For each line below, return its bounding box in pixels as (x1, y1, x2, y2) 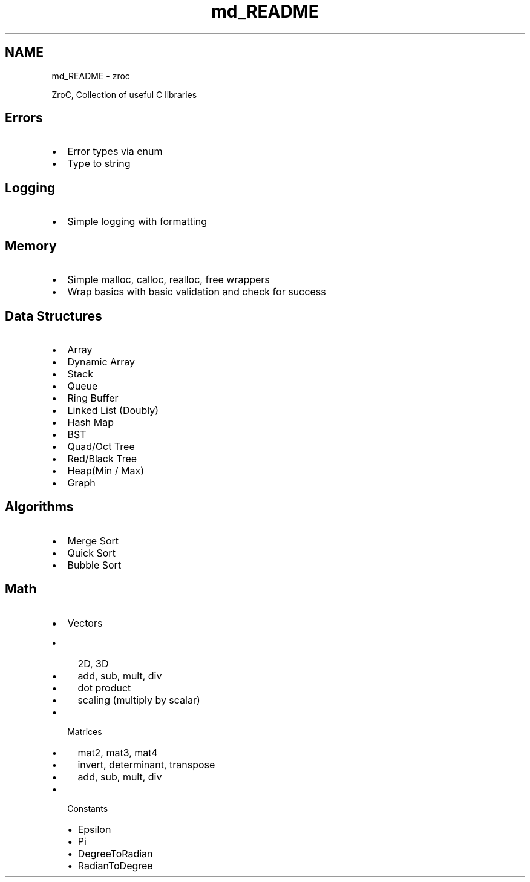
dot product (77, 681, 131, 694)
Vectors (67, 616, 103, 629)
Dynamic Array (67, 355, 136, 368)
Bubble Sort (67, 558, 122, 571)
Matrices (67, 726, 102, 737)
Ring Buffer (67, 391, 119, 404)
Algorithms (5, 499, 74, 515)
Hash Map (67, 416, 114, 428)
